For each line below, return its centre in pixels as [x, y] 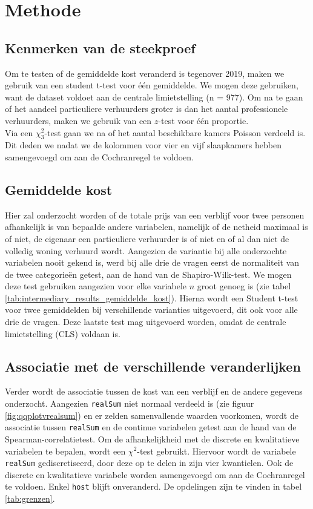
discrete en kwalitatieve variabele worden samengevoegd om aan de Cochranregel [155, 474]
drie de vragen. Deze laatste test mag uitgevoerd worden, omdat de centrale [146, 322]
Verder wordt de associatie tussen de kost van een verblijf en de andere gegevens [154, 391]
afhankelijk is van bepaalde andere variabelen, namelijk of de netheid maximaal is [156, 227]
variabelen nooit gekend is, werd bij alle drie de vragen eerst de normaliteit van [152, 262]
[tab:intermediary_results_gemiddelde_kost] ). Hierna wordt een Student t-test [152, 297]
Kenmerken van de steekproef [100, 48]
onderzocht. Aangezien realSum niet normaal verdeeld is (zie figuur [130, 403]
